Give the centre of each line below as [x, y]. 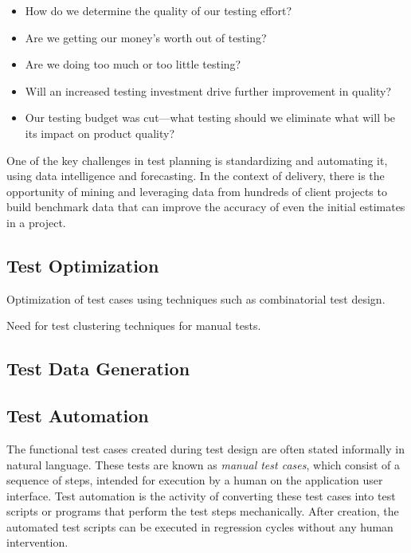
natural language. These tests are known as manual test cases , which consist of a [204, 464]
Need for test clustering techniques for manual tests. [134, 326]
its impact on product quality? [100, 133]
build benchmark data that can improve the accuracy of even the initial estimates [206, 207]
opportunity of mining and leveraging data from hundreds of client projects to [197, 191]
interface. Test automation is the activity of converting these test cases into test [201, 495]
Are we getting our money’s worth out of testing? [146, 37]
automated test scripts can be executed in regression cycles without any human [200, 526]
